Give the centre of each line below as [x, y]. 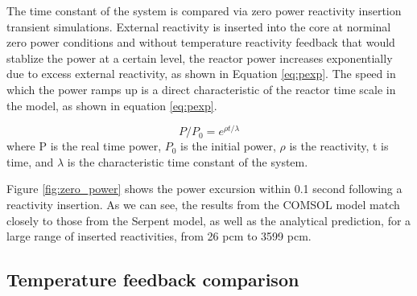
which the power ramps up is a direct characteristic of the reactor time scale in [201, 89]
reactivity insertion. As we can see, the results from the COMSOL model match [203, 205]
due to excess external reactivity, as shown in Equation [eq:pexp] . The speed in [201, 74]
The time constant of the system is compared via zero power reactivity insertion [204, 10]
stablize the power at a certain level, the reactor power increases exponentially [200, 58]
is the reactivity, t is [339, 146]
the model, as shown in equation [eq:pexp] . [112, 105]
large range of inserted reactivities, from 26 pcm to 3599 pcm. [159, 236]
